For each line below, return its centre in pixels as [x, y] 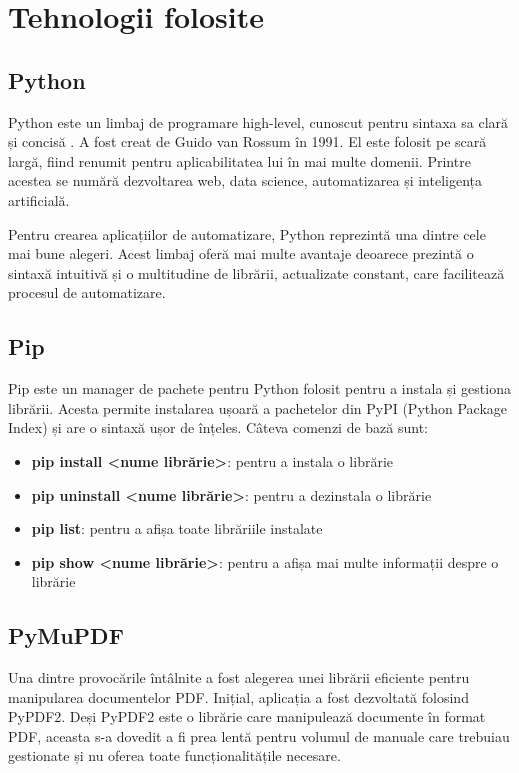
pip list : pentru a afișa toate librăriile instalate [177, 528]
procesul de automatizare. [87, 292]
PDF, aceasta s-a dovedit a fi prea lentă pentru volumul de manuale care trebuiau [259, 735]
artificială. [39, 199]
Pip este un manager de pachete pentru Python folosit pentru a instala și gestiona [259, 388]
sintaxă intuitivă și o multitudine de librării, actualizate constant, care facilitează [256, 272]
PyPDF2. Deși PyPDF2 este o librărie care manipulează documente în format [247, 716]
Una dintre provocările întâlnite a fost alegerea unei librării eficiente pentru [239, 677]
